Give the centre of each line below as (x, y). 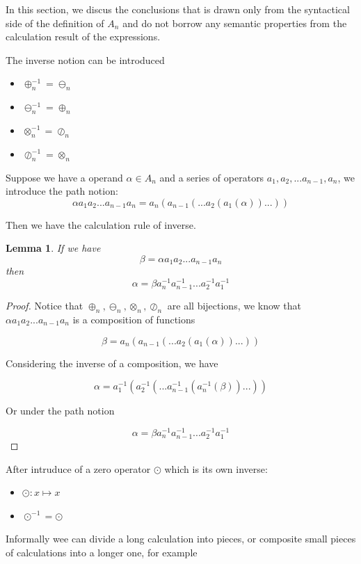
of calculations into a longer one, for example (102, 552)
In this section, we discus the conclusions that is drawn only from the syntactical (178, 9)
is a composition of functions (134, 320)
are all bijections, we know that (234, 306)
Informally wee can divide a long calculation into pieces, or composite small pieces (181, 539)
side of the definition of (55, 23)
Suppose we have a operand (64, 177)
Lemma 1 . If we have (53, 248)
